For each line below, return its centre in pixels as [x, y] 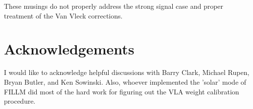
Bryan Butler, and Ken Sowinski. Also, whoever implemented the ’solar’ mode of [125, 82]
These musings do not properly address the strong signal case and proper [114, 6]
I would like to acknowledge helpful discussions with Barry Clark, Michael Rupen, [127, 72]
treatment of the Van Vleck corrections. [63, 15]
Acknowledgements [69, 49]
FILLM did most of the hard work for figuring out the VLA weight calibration [122, 91]
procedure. [20, 101]
